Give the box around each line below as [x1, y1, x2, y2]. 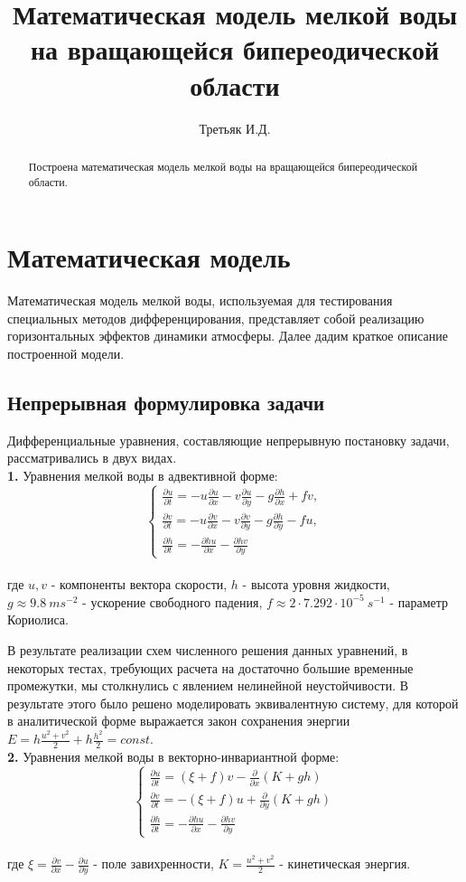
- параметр [389, 592, 449, 611]
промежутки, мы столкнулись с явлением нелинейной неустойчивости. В [7, 676, 409, 695]
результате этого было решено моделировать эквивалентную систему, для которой [7, 693, 459, 712]
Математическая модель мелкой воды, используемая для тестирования [7, 291, 393, 310]
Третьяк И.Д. [199, 118, 271, 137]
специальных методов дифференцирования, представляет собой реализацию [7, 308, 424, 327]
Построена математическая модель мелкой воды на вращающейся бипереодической [28, 158, 418, 174]
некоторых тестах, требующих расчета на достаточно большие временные [7, 658, 414, 677]
